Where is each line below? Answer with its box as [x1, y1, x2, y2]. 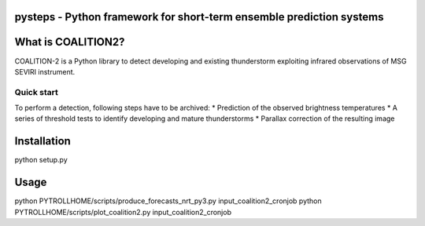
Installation [14, 134, 71, 148]
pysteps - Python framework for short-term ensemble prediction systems [14, 10, 384, 24]
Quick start [14, 86, 59, 97]
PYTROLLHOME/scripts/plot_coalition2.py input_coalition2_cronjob [14, 207, 232, 217]
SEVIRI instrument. [14, 67, 76, 76]
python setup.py [14, 155, 68, 165]
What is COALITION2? [14, 35, 125, 49]
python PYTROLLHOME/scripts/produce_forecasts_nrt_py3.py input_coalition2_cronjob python [14, 196, 322, 206]
